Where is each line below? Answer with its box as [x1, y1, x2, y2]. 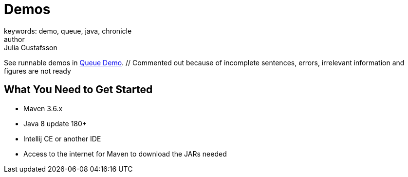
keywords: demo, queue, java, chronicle [4, 26, 132, 35]
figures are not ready [4, 66, 71, 75]
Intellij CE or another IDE [23, 134, 101, 143]
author [4, 35, 25, 43]
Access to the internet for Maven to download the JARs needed [23, 149, 227, 158]
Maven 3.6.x [23, 104, 63, 113]
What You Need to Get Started [4, 83, 153, 96]
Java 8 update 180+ [23, 119, 87, 128]
